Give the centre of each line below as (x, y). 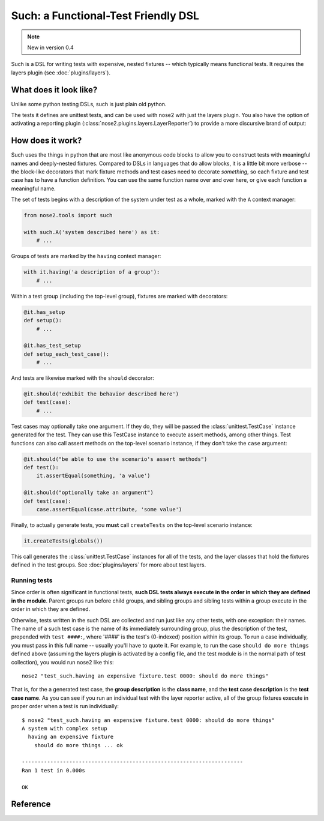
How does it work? (46, 141)
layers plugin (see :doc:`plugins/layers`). (61, 73)
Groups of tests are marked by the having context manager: (86, 256)
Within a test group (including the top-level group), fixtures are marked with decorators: (119, 296)
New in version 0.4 (51, 47)
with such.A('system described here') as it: (92, 232)
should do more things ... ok (78, 745)
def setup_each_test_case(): (67, 354)
